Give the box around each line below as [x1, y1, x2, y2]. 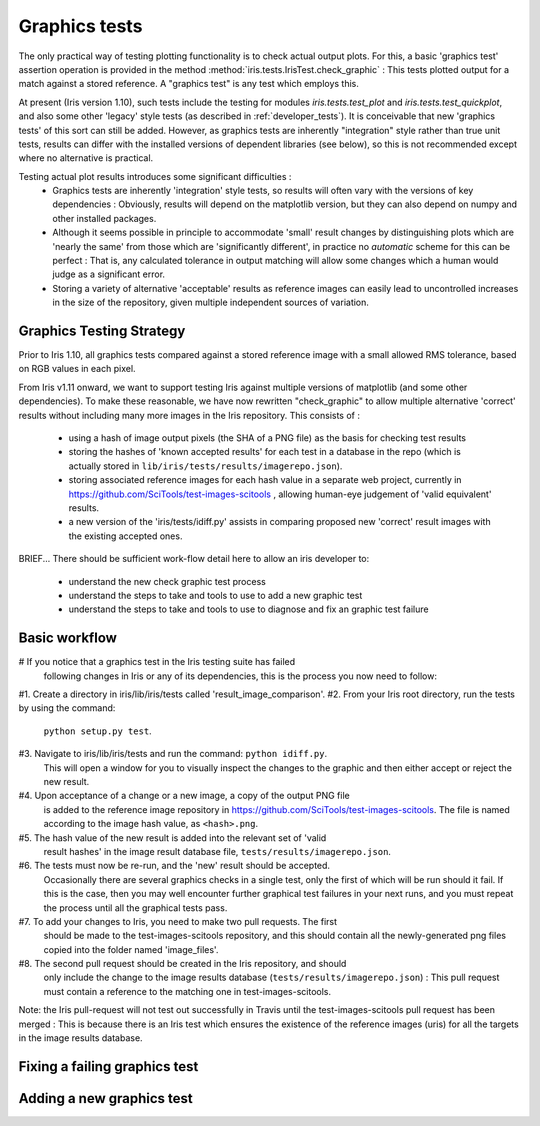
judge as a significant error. [52, 268, 165, 280]
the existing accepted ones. [68, 530, 183, 542]
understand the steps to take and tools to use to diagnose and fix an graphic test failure [68, 603, 429, 615]
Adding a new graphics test [18, 1090, 194, 1107]
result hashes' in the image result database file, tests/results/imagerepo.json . [43, 845, 392, 857]
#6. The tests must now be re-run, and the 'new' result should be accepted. [18, 860, 330, 872]
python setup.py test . [43, 725, 152, 737]
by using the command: [18, 702, 116, 714]
